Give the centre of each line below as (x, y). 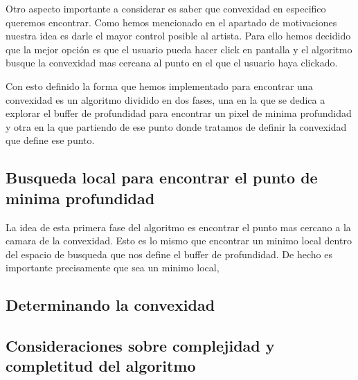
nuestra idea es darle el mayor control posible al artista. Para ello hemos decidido (178, 36)
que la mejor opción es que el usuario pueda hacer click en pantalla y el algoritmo (179, 49)
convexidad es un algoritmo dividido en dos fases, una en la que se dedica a (165, 99)
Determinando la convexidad (110, 305)
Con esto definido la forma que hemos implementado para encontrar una (159, 85)
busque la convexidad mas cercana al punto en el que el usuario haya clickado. (172, 63)
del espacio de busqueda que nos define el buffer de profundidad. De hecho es (169, 254)
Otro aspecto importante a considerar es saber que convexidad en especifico (166, 8)
